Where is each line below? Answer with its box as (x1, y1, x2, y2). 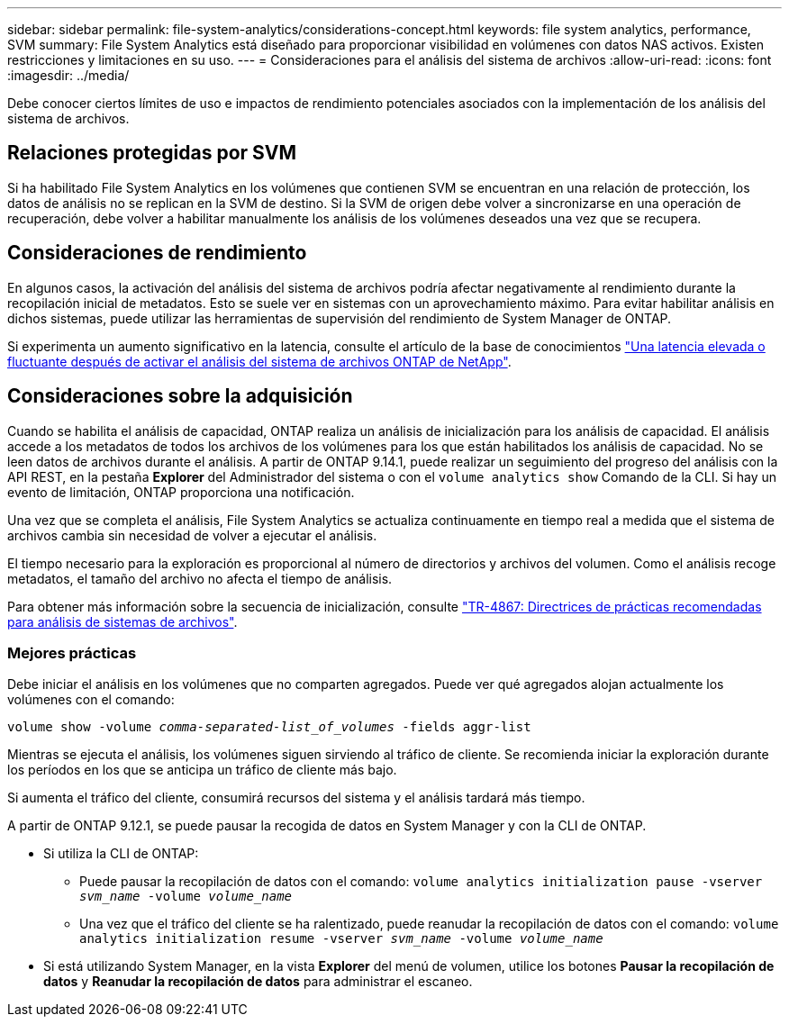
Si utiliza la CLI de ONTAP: (43, 846, 199, 862)
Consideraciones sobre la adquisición (7, 385, 353, 408)
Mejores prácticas (7, 643, 137, 662)
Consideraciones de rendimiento (7, 241, 307, 265)
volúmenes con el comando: (7, 692, 175, 708)
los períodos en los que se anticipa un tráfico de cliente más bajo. (7, 762, 397, 778)
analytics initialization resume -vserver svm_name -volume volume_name (79, 931, 603, 947)
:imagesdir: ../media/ (7, 68, 130, 83)
